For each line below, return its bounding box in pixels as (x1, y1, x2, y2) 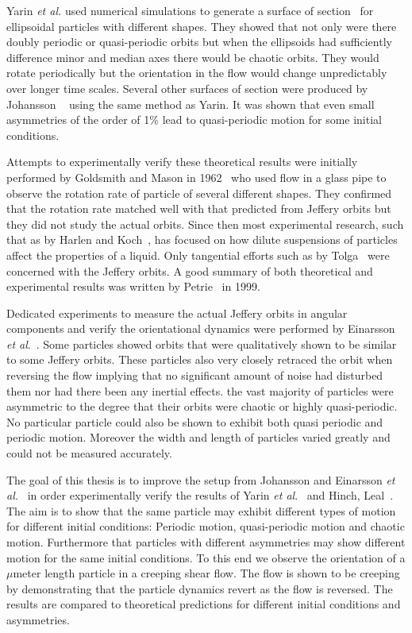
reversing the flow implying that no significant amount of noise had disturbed (6, 367, 383, 384)
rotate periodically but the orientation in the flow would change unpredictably (6, 64, 387, 81)
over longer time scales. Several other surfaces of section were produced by (6, 79, 368, 96)
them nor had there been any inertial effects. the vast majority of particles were (6, 382, 394, 399)
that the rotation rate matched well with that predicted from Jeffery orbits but (6, 200, 391, 217)
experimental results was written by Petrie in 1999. (6, 278, 260, 295)
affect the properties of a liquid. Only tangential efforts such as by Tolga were (6, 246, 390, 263)
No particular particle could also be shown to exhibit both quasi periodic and (6, 413, 383, 430)
